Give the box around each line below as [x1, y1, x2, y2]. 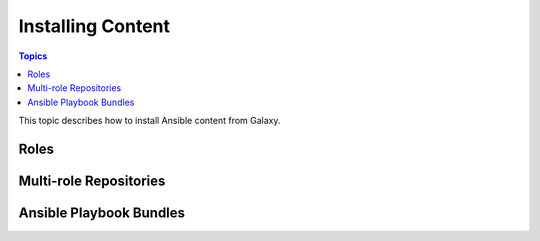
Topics [18, 50, 48, 62]
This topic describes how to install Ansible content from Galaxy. [18, 115, 281, 127]
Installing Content [18, 15, 170, 37]
